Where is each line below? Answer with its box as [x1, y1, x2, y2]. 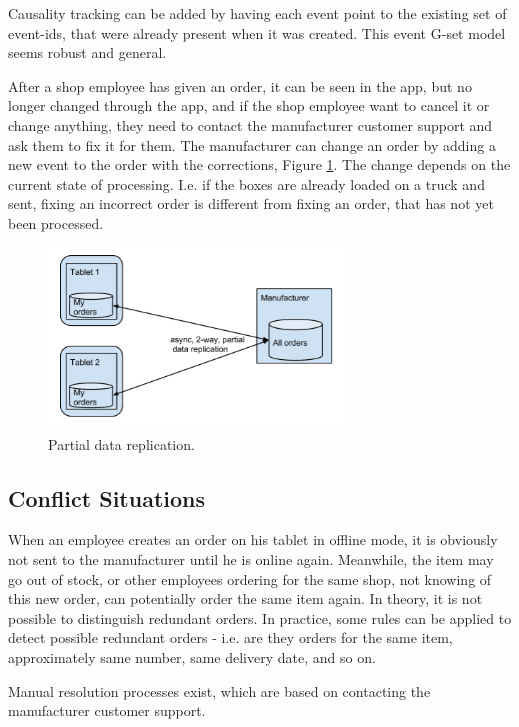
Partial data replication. [48, 433, 195, 454]
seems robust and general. [8, 42, 167, 63]
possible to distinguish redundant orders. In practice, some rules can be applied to [8, 607, 512, 628]
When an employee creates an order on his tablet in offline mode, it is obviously [8, 529, 498, 550]
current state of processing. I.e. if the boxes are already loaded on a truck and [8, 173, 485, 194]
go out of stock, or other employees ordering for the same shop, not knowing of [8, 568, 492, 589]
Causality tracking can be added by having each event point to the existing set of [8, 3, 507, 23]
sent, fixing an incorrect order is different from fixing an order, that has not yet [8, 193, 494, 214]
